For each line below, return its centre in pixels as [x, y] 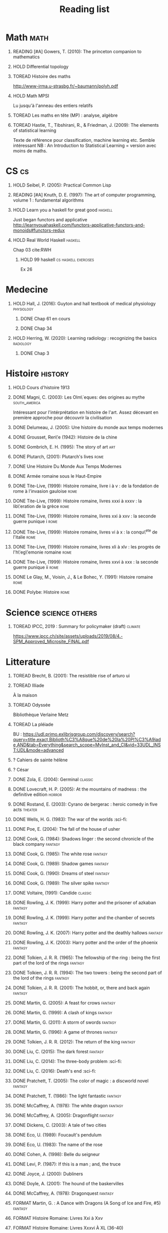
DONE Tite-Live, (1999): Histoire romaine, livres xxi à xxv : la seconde [84, 516]
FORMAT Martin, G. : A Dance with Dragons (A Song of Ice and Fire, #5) [87, 1203]
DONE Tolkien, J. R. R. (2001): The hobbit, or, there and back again [81, 988]
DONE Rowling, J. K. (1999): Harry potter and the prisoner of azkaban [84, 903]
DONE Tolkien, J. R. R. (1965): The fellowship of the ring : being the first [86, 958]
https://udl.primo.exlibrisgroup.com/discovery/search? [79, 734]
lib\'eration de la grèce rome [41, 506]
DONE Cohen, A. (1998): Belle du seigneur [56, 1155]
